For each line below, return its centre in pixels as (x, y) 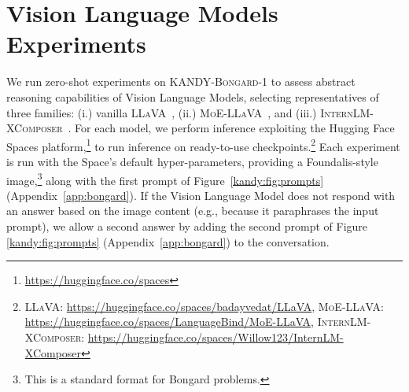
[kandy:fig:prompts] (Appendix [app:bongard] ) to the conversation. (168, 241)
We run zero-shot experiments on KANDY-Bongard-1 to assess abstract (181, 81)
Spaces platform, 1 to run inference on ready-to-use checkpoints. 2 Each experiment (203, 145)
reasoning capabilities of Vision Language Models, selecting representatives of (193, 96)
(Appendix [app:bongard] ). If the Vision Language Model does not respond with (201, 195)
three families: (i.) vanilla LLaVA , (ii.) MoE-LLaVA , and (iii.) (162, 112)
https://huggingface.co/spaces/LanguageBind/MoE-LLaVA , (169, 322)
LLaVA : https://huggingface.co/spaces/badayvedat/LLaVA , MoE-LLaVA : (204, 306)
